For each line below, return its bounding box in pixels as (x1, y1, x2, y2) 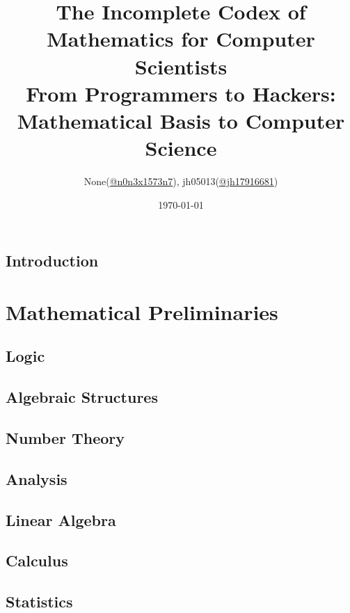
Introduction (6, 250, 99, 271)
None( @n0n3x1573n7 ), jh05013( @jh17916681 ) (83, 174, 278, 189)
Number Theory (6, 427, 125, 448)
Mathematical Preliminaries (6, 297, 278, 326)
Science (145, 134, 217, 162)
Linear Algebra (6, 509, 116, 530)
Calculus (6, 550, 68, 571)
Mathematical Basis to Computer (17, 106, 345, 134)
